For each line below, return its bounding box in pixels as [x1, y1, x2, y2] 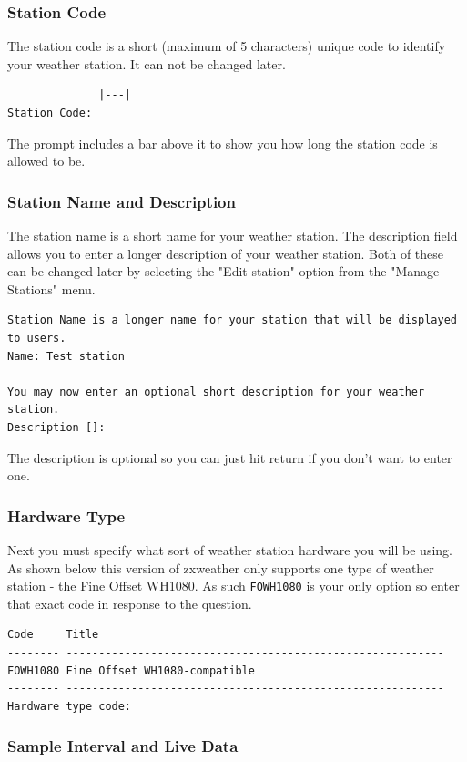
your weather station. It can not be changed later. [7, 54, 286, 73]
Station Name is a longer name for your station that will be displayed [7, 314, 457, 327]
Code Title [7, 628, 99, 642]
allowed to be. [7, 151, 86, 170]
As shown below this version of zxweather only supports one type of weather [7, 558, 434, 577]
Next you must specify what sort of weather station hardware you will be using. [7, 540, 452, 559]
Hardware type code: [7, 699, 132, 713]
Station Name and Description [7, 190, 236, 212]
